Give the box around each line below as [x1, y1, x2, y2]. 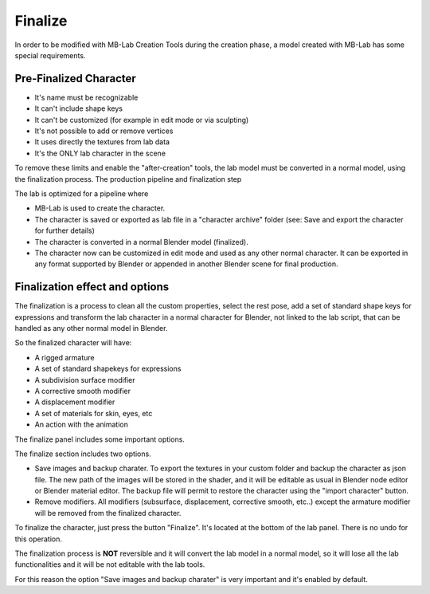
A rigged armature [34, 352, 95, 362]
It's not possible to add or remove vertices [34, 126, 174, 136]
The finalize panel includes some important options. [14, 435, 185, 444]
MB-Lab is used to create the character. [34, 203, 166, 213]
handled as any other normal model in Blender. [14, 324, 168, 332]
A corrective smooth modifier [34, 386, 131, 395]
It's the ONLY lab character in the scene [34, 148, 166, 158]
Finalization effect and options [14, 280, 170, 294]
